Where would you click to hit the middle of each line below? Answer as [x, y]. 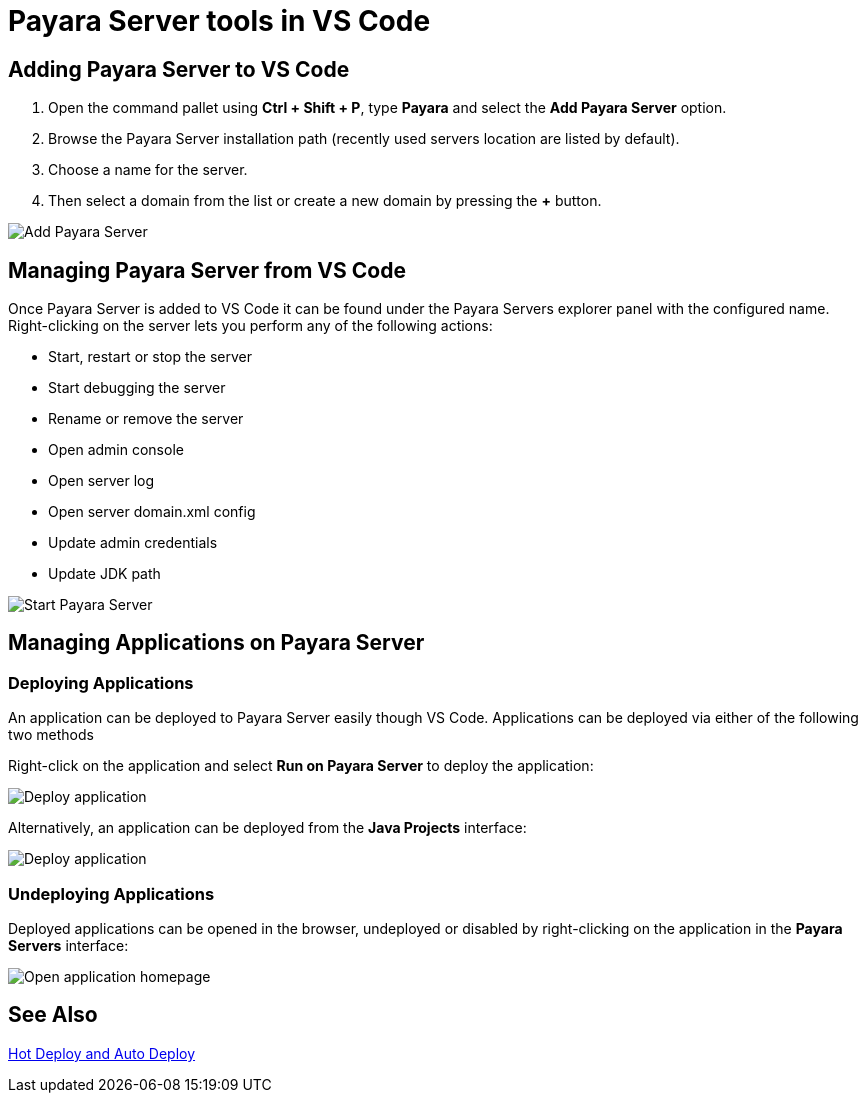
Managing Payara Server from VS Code [207, 270]
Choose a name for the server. [148, 170]
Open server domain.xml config [152, 512]
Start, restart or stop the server [150, 357]
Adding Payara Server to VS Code [179, 69]
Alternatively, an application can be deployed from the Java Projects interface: [267, 828]
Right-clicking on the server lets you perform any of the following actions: [250, 326]
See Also [53, 1015]
